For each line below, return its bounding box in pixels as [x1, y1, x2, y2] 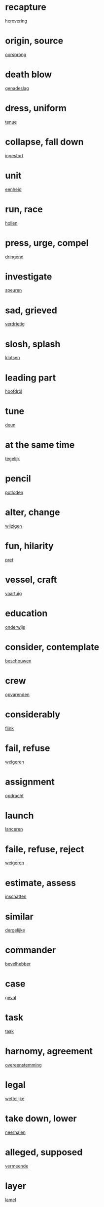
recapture [5, 1, 47, 13]
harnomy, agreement [5, 1046, 93, 1057]
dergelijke [5, 927, 26, 933]
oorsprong [5, 51, 27, 57]
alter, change [5, 507, 60, 518]
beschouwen [5, 657, 32, 664]
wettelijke [5, 1095, 25, 1102]
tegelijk [5, 456, 20, 462]
